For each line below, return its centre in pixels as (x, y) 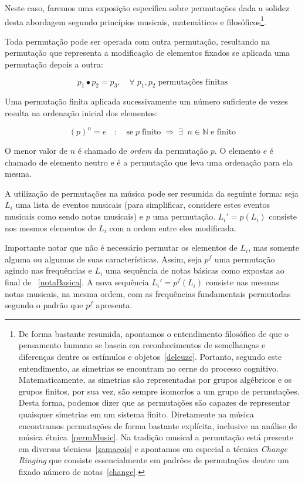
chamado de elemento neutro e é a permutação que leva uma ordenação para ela (149, 162)
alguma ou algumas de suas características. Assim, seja (103, 259)
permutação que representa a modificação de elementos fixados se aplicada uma (148, 53)
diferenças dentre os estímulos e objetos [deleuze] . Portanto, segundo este (150, 357)
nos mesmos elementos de (50, 227)
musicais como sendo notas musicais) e (74, 216)
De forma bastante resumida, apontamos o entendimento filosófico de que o (154, 333)
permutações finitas (193, 82)
